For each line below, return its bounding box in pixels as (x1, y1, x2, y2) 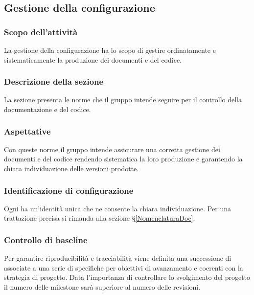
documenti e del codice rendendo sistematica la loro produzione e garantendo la (4, 154, 243, 164)
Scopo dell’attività (4, 25, 78, 38)
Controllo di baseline (4, 233, 88, 246)
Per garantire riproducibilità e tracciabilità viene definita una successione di (4, 253, 231, 263)
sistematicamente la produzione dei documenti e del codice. (4, 54, 182, 65)
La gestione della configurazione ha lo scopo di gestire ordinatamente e (4, 45, 216, 55)
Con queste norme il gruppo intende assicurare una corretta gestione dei (4, 144, 220, 154)
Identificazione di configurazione (4, 184, 134, 196)
